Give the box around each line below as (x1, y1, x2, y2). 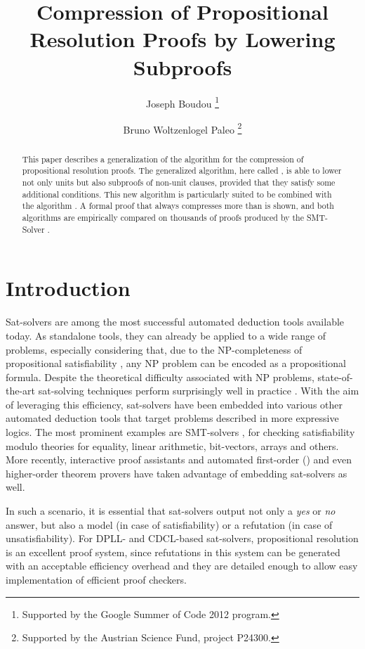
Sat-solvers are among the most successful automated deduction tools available (6, 314, 345, 329)
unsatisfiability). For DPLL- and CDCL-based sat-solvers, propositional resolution (6, 531, 359, 546)
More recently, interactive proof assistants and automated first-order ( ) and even (6, 452, 352, 467)
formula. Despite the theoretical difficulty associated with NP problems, (6, 369, 314, 384)
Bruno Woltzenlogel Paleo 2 (123, 120, 242, 136)
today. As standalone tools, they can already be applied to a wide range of (6, 328, 326, 342)
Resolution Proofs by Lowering (29, 25, 336, 53)
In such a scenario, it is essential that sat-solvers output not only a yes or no (6, 503, 336, 518)
